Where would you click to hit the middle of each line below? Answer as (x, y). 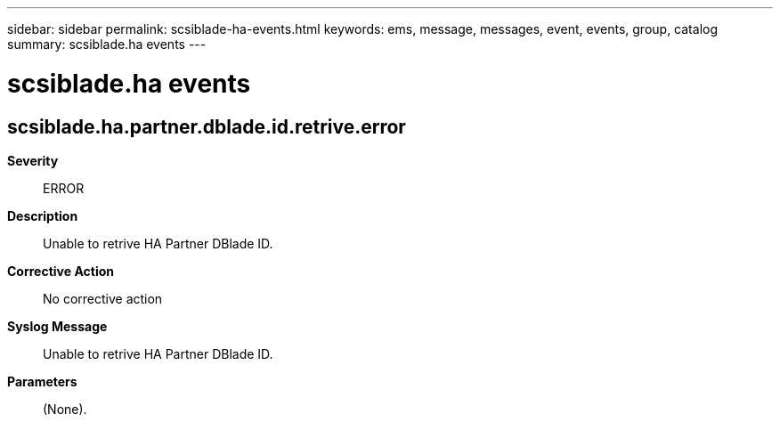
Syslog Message (57, 326)
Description (43, 215)
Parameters (42, 381)
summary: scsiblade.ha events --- (107, 44)
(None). (65, 409)
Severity (33, 160)
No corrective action (103, 298)
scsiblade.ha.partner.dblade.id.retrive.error (207, 126)
